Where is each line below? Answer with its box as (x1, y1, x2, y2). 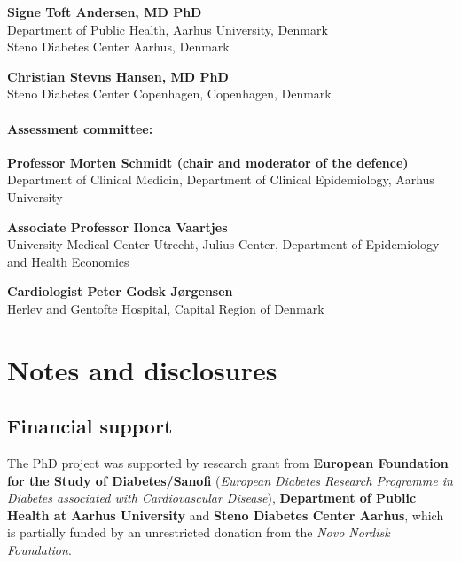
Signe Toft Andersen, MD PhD (7, 3, 202, 20)
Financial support (7, 412, 173, 440)
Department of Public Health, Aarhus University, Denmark (7, 20, 328, 38)
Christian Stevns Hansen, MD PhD (7, 66, 229, 85)
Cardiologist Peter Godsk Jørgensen (7, 282, 233, 301)
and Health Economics (7, 252, 129, 270)
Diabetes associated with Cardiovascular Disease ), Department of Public (7, 488, 417, 507)
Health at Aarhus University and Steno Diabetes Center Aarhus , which (7, 505, 444, 524)
